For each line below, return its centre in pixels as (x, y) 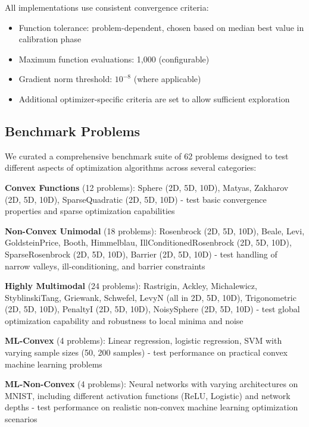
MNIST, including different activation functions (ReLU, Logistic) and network (148, 395)
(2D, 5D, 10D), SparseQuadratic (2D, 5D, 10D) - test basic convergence (136, 199)
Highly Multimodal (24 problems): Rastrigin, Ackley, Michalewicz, (131, 286)
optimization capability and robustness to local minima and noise (124, 320)
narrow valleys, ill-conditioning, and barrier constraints (105, 266)
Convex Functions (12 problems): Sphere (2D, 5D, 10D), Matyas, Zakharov (147, 187)
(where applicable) (167, 79)
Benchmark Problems (73, 131)
